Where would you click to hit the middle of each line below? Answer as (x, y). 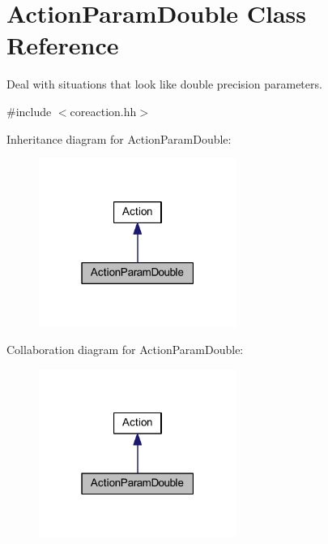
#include (29, 111)
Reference (63, 45)
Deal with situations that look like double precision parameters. (164, 84)
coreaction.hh (103, 111)
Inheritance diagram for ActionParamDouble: (119, 138)
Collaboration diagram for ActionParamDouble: (125, 350)
